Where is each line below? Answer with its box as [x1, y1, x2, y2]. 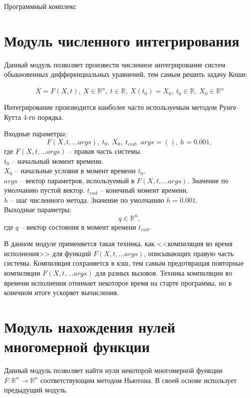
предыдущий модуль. [4, 385, 68, 395]
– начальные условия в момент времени [14, 165, 136, 176]
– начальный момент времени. [11, 155, 103, 166]
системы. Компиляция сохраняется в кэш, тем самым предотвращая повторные [4, 258, 244, 268]
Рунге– [219, 102, 240, 112]
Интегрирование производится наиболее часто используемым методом [4, 102, 217, 112]
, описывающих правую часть [144, 248, 234, 258]
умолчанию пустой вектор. [4, 185, 85, 195]
